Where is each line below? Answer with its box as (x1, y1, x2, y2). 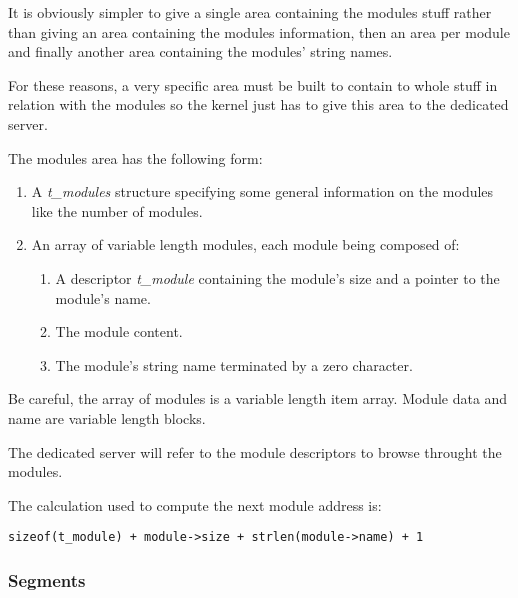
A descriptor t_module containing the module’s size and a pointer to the (55, 267, 500, 288)
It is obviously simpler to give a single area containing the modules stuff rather (8, 2, 492, 22)
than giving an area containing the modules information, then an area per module (8, 21, 510, 42)
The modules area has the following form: (8, 147, 263, 168)
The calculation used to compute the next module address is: (8, 494, 382, 515)
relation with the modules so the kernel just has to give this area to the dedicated (8, 94, 509, 115)
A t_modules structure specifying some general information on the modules (31, 181, 494, 202)
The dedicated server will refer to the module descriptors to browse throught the (8, 441, 502, 462)
